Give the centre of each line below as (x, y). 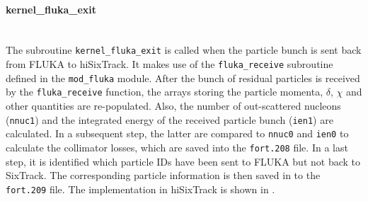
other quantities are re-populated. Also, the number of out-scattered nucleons (173, 106)
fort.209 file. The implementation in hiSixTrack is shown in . (140, 189)
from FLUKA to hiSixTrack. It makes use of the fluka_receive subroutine (169, 64)
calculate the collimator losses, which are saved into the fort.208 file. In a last (177, 147)
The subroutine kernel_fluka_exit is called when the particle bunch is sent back (184, 50)
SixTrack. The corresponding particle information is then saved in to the (163, 175)
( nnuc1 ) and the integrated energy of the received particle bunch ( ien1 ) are (169, 119)
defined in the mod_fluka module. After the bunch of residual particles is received (183, 77)
